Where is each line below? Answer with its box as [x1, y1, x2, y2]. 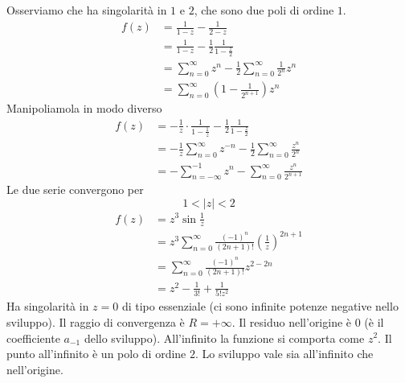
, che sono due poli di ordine [194, 2, 334, 18]
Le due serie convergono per [6, 181, 144, 198]
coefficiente [6, 329, 60, 346]
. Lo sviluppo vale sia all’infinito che [195, 345, 374, 362]
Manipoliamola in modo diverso [6, 100, 162, 117]
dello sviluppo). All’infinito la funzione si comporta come [84, 329, 365, 346]
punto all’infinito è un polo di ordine [6, 345, 186, 362]
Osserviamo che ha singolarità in [6, 2, 167, 18]
